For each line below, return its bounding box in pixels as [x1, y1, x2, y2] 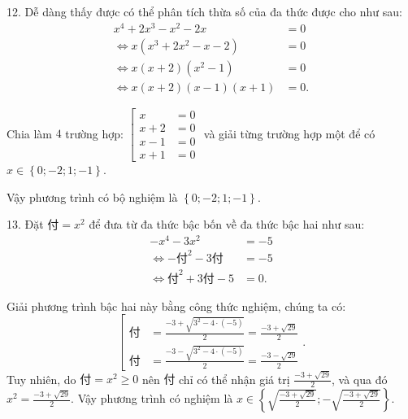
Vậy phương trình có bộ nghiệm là [7, 188, 178, 205]
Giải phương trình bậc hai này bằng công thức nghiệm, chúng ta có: [7, 297, 346, 314]
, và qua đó [331, 370, 388, 387]
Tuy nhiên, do [7, 370, 76, 387]
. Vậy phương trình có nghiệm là [71, 390, 233, 407]
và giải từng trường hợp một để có [203, 124, 375, 142]
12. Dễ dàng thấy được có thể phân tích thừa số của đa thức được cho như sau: [7, 3, 402, 20]
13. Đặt [7, 216, 44, 233]
